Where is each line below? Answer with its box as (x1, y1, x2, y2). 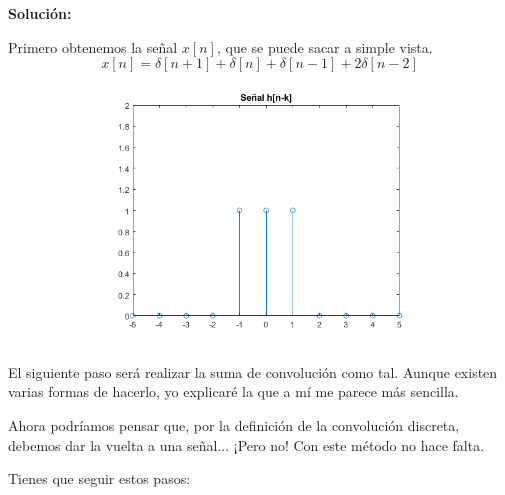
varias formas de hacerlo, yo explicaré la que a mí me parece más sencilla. (8, 381, 459, 402)
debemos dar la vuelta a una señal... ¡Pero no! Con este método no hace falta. (8, 434, 485, 455)
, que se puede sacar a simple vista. (216, 36, 433, 57)
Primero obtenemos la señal (8, 36, 178, 57)
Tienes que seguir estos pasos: (8, 468, 191, 489)
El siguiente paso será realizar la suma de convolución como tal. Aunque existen (8, 361, 498, 382)
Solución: (8, 3, 72, 23)
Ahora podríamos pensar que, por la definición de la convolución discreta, (8, 414, 460, 435)
